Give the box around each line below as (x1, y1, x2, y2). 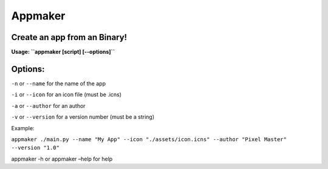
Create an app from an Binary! (11, 32, 128, 42)
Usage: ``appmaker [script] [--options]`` (11, 48, 115, 56)
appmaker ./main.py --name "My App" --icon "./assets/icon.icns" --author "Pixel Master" (11, 136, 287, 142)
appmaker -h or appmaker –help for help (11, 155, 113, 162)
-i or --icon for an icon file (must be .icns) (11, 91, 121, 98)
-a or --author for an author (11, 102, 86, 109)
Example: (11, 124, 35, 131)
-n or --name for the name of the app (11, 79, 106, 87)
